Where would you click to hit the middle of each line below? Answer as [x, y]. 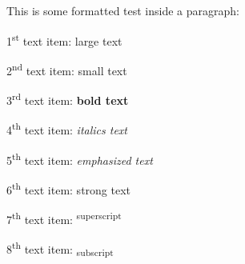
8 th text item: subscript [60, 249]
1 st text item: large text [64, 39]
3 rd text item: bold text [68, 99]
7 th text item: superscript [64, 218]
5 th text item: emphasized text [80, 158]
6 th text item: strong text [69, 188]
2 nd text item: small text [67, 69]
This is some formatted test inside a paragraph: [123, 10]
